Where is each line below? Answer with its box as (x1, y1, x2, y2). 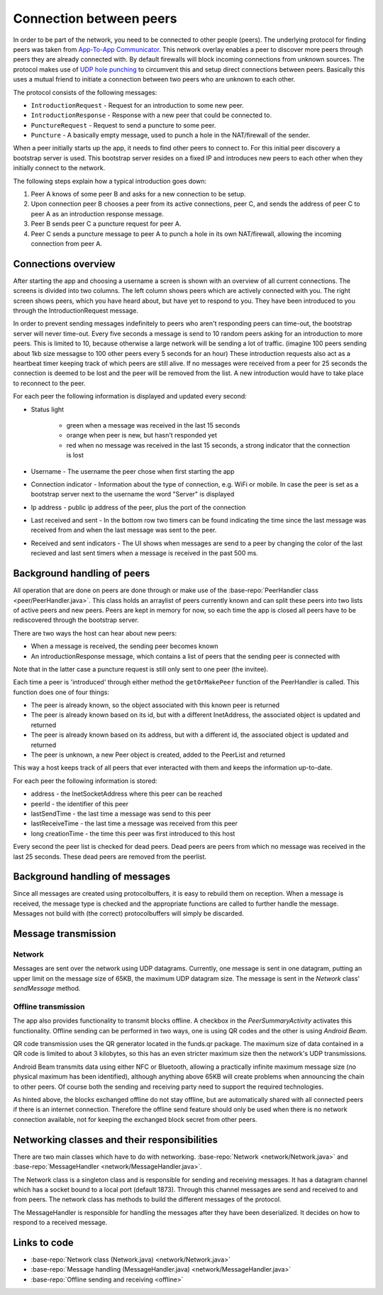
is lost (66, 451, 84, 460)
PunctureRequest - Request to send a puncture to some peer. (30, 121, 216, 129)
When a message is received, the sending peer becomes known (30, 642, 219, 650)
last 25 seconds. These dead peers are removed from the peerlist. (13, 852, 207, 861)
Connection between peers (13, 11, 177, 26)
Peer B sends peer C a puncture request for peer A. (30, 220, 182, 228)
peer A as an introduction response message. (30, 209, 165, 218)
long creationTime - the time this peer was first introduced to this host (30, 829, 235, 838)
